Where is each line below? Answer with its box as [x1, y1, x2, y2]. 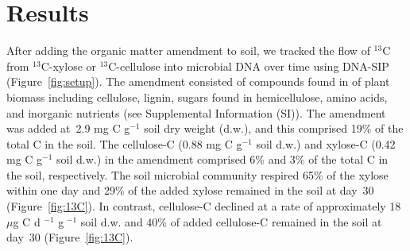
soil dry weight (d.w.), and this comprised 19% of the [144, 120, 404, 137]
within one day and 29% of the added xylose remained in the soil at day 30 [6, 182, 374, 199]
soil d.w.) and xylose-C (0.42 [256, 135, 396, 152]
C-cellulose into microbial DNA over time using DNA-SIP [108, 57, 389, 74]
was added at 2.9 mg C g [6, 120, 130, 137]
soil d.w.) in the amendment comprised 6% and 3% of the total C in [56, 151, 389, 168]
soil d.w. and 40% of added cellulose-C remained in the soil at [80, 213, 382, 230]
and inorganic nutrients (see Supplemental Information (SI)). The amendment [6, 104, 386, 121]
